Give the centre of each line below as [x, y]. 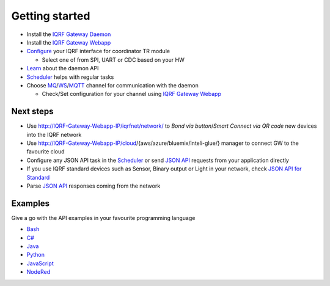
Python [36, 255]
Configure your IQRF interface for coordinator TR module [98, 51]
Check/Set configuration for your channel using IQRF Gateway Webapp [131, 94]
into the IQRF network [54, 134]
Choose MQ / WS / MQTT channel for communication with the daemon [112, 85]
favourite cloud [46, 152]
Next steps [32, 112]
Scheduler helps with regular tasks [70, 77]
